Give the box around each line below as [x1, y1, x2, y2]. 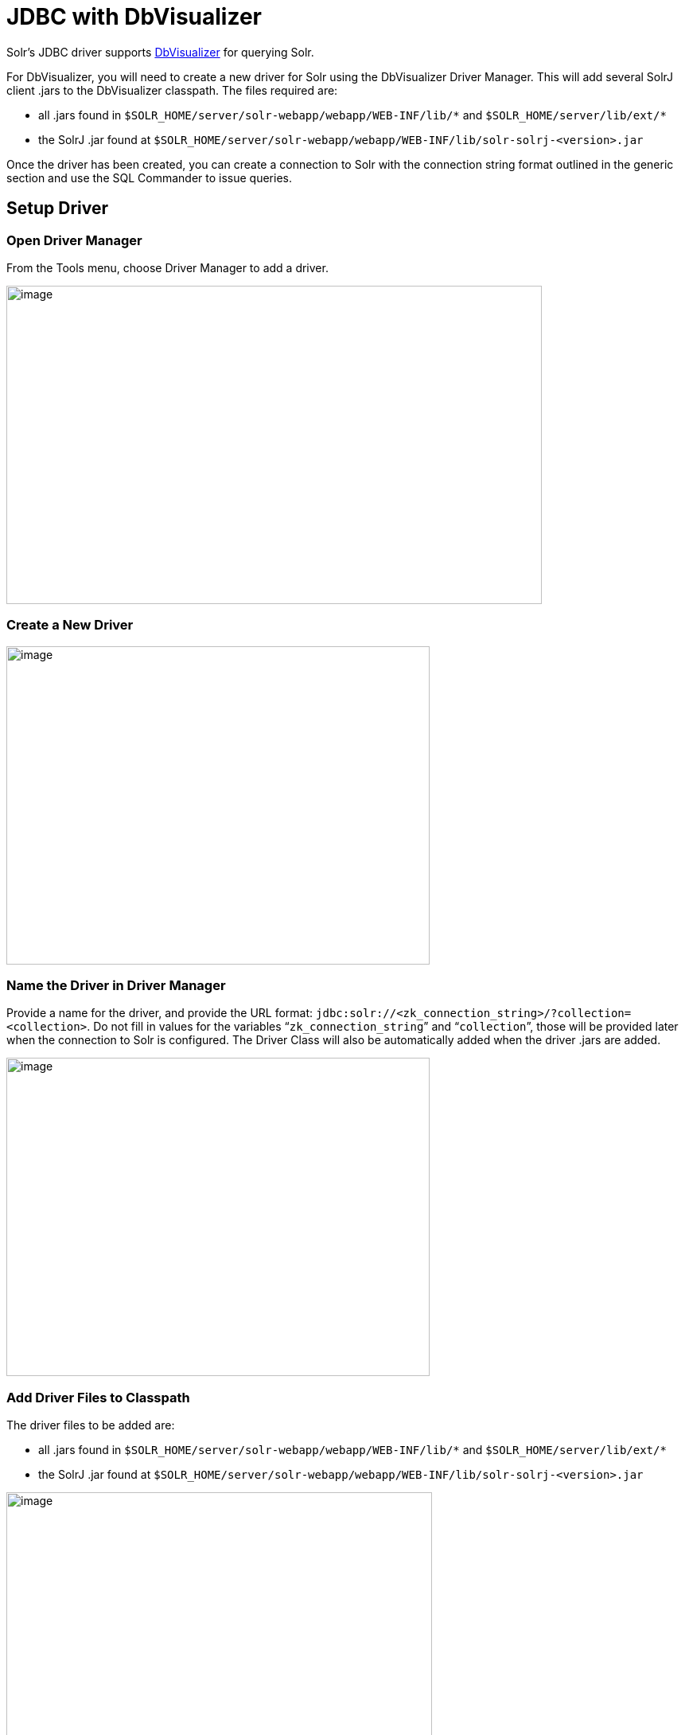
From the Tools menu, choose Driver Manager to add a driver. [6, 260, 329, 275]
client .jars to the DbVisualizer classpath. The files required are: [6, 83, 338, 97]
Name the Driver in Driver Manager [6, 977, 226, 994]
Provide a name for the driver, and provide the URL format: [6, 1006, 313, 1020]
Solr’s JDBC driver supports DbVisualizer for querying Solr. [6, 45, 314, 59]
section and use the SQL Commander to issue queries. [6, 170, 292, 185]
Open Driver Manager [6, 232, 142, 248]
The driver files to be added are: [6, 1418, 175, 1433]
